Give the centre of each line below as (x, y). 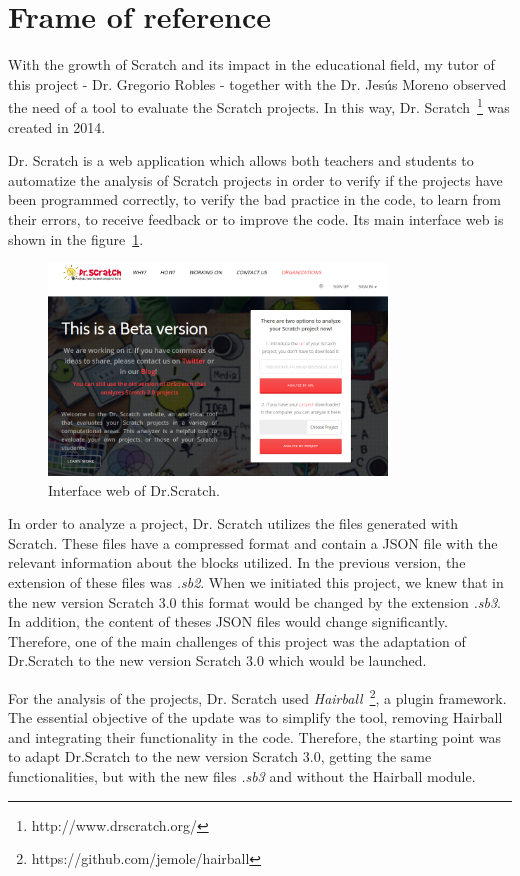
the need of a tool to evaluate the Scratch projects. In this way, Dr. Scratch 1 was (259, 105)
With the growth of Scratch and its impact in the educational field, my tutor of (251, 64)
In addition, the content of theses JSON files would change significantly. (228, 621)
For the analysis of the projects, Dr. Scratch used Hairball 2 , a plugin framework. (257, 696)
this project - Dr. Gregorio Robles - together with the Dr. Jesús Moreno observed (257, 83)
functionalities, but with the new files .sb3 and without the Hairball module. (242, 776)
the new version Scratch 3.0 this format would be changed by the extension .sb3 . (254, 601)
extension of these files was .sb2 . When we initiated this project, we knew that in (256, 582)
